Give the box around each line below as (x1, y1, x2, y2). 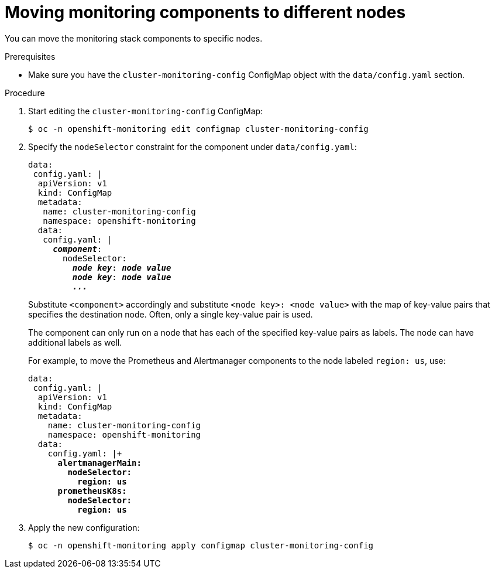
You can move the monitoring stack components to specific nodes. (5, 33, 263, 43)
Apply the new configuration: (28, 522, 140, 533)
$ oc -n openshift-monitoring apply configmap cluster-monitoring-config (28, 540, 374, 550)
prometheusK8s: (57, 486, 127, 496)
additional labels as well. (28, 337, 122, 347)
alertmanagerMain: (57, 458, 142, 468)
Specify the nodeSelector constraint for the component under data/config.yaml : (28, 141, 357, 152)
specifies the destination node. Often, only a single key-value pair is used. (28, 309, 313, 319)
